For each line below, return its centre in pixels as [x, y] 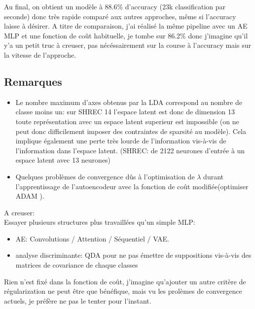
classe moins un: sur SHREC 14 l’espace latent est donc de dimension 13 [125, 112]
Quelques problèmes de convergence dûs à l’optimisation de [105, 176]
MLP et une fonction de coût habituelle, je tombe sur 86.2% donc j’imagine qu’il [126, 35]
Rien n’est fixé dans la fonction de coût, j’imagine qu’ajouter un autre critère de [125, 281]
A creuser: [19, 212]
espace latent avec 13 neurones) [63, 160]
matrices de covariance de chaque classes [77, 265]
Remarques [33, 81]
